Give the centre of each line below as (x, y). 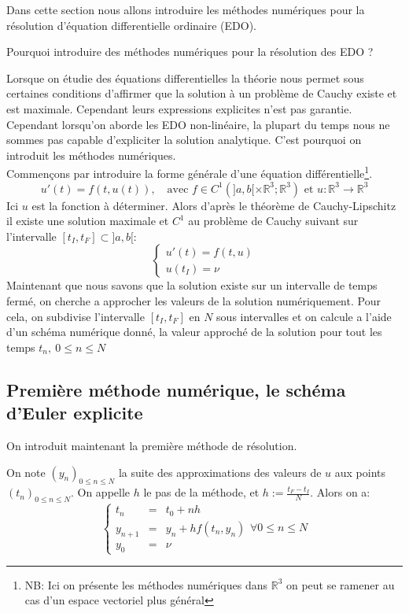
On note (26, 472)
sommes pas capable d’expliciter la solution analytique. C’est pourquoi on (184, 140)
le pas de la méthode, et (201, 492)
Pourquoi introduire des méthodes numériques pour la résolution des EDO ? (190, 52)
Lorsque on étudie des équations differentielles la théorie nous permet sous (185, 78)
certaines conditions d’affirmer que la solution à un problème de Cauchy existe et (202, 93)
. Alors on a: (340, 492)
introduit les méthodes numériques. (91, 155)
